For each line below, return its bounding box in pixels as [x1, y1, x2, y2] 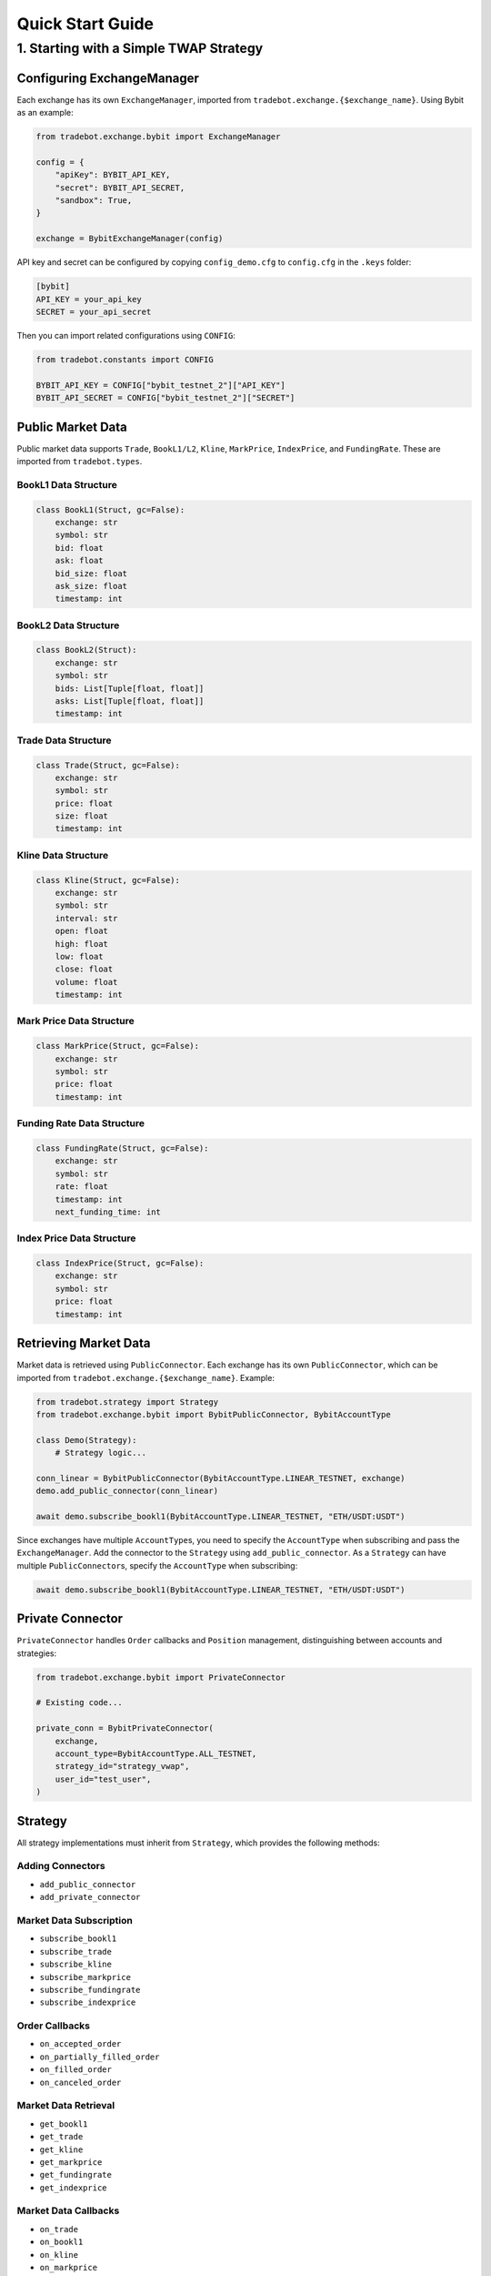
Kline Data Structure [16, 848, 109, 861]
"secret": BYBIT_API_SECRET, [55, 182, 185, 193]
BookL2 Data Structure [16, 619, 120, 632]
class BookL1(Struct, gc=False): [35, 504, 185, 514]
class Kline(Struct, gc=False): [35, 875, 181, 885]
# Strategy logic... [55, 1448, 147, 1458]
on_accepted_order [39, 2039, 122, 2049]
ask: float [55, 555, 104, 566]
